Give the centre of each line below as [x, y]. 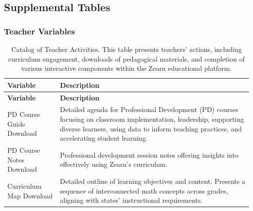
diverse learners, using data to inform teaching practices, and [151, 128]
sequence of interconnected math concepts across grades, [144, 190]
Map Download [30, 195]
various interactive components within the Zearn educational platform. [126, 68]
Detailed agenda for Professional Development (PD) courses [149, 109]
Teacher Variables [39, 31]
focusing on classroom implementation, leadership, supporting [152, 119]
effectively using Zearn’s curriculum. [114, 164]
